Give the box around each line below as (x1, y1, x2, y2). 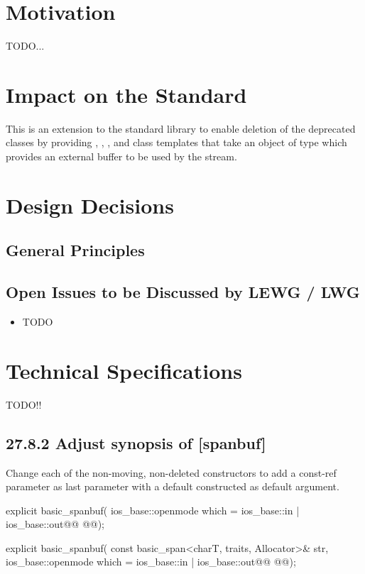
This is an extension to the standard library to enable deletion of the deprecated (6, 121, 356, 136)
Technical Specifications (6, 355, 242, 385)
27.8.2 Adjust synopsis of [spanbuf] (6, 431, 266, 453)
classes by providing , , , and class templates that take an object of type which (6, 135, 347, 150)
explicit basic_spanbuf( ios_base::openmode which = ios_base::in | (6, 502, 300, 517)
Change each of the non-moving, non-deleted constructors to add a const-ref (6, 465, 337, 480)
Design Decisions (6, 190, 174, 219)
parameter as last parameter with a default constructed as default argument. (6, 479, 339, 494)
